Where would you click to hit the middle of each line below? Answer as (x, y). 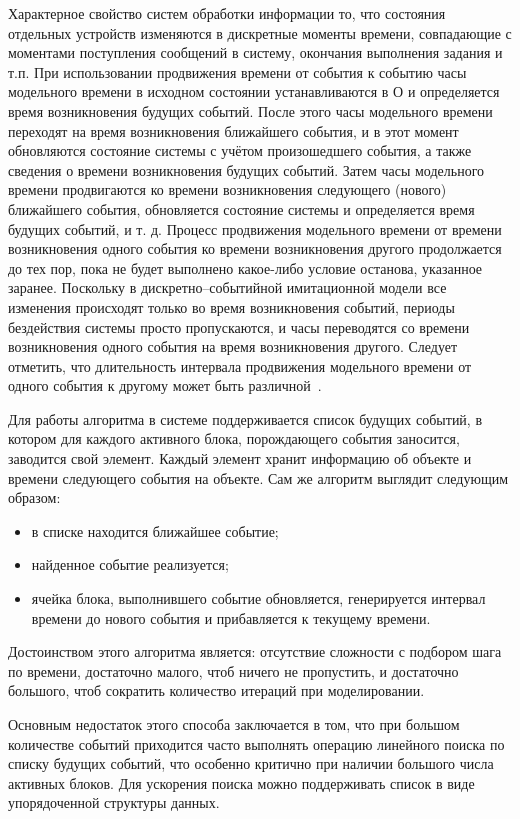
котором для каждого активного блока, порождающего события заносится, (234, 438)
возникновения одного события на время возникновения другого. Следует (233, 346)
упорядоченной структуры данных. (114, 802)
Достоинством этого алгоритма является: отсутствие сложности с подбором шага (255, 651)
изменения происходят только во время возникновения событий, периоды (231, 306)
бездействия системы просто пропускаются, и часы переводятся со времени (239, 326)
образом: (34, 497)
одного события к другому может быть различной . (165, 385)
